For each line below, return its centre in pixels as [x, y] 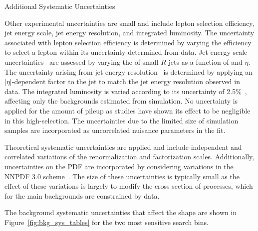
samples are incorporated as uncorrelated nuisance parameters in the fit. [115, 130]
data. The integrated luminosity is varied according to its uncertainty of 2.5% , [126, 91]
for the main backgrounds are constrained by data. [82, 195]
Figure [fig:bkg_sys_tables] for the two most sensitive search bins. [107, 222]
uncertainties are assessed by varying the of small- [83, 61]
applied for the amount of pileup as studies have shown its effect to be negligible [128, 110]
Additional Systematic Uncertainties [60, 6]
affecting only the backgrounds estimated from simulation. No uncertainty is [121, 101]
